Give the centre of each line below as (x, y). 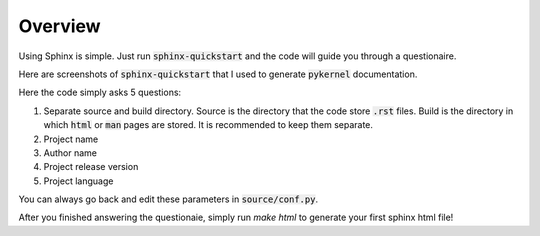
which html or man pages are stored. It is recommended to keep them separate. (208, 125)
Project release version (91, 167)
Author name (70, 152)
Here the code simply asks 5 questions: (100, 92)
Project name (71, 139)
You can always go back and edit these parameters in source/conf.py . (168, 199)
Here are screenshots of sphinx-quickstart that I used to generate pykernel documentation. (218, 74)
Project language (78, 181)
